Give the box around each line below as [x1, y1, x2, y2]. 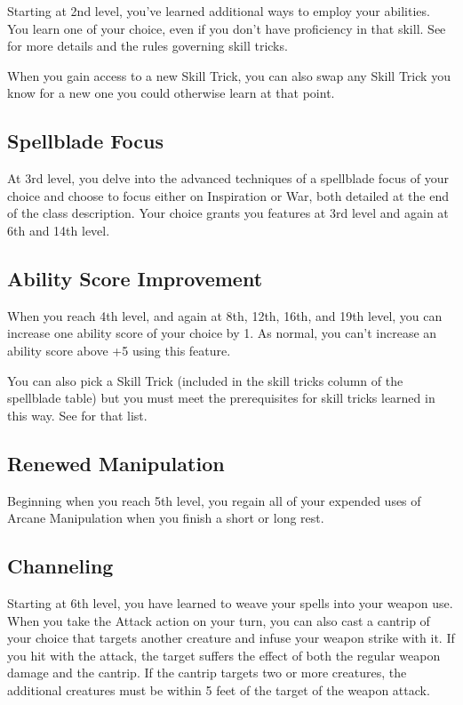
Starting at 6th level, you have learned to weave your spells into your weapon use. [7, 593, 453, 612]
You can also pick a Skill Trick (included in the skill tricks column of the [7, 371, 403, 389]
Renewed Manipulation [7, 449, 225, 477]
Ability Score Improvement [7, 264, 263, 292]
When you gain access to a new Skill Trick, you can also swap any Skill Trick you [7, 66, 451, 84]
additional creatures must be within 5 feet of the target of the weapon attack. [7, 680, 430, 699]
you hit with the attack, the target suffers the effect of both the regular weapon [7, 645, 441, 664]
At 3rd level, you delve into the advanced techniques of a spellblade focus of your [7, 169, 449, 188]
